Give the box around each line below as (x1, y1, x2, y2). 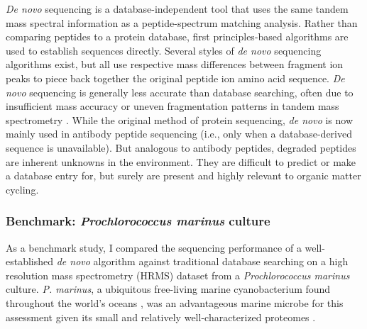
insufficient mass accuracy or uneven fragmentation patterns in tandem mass (6, 99, 339, 113)
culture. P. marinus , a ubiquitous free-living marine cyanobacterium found (6, 281, 331, 296)
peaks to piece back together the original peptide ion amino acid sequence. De (6, 70, 345, 85)
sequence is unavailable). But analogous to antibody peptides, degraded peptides (6, 140, 356, 155)
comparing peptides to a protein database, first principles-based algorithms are (6, 29, 349, 44)
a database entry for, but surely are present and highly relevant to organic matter (6, 168, 361, 183)
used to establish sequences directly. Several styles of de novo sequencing (6, 43, 322, 57)
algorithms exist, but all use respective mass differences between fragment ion (6, 57, 344, 72)
